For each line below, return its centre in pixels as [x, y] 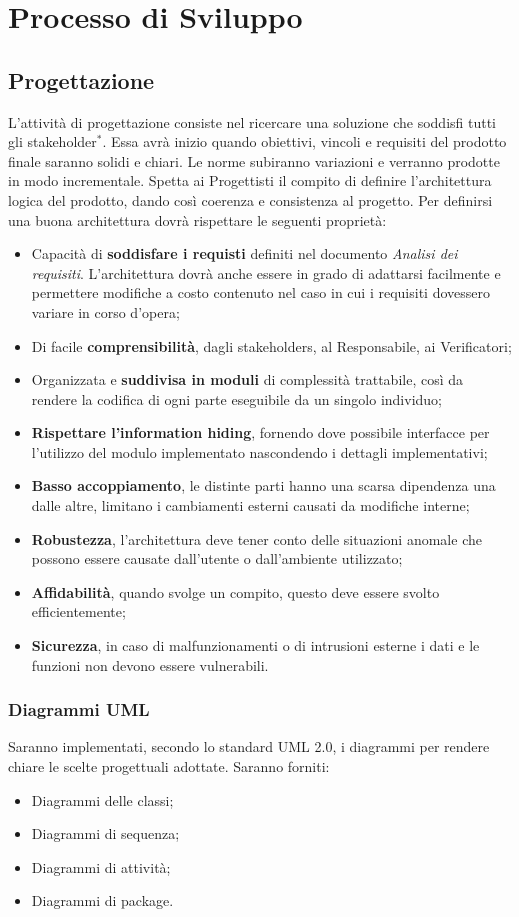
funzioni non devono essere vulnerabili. [150, 664]
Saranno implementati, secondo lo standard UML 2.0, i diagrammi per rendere [249, 746]
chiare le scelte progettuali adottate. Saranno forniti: [169, 766]
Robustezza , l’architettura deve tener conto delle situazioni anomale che [256, 538]
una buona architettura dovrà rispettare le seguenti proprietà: [197, 219]
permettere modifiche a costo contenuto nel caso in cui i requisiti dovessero [261, 292]
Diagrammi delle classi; [102, 799]
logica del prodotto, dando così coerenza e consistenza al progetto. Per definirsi [250, 199]
